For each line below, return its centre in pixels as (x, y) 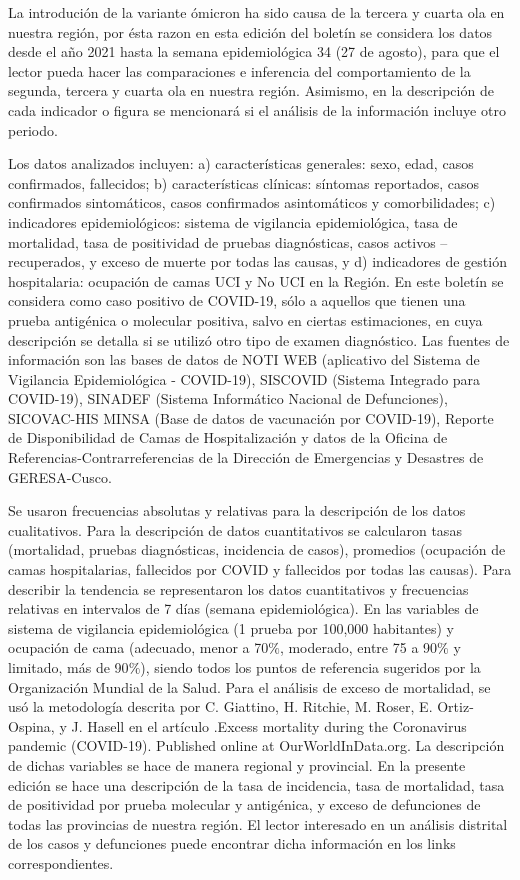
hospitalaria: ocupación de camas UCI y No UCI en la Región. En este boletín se (256, 280)
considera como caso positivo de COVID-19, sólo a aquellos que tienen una (237, 300)
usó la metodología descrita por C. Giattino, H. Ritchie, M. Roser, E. (220, 706)
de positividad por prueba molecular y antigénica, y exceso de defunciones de (244, 804)
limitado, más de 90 (68, 667)
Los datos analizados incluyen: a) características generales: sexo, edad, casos (241, 163)
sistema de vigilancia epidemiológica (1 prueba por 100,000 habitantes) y (231, 627)
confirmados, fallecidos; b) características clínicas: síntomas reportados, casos (244, 182)
